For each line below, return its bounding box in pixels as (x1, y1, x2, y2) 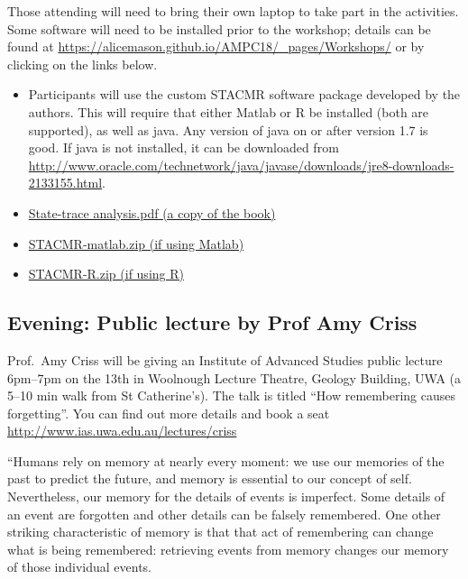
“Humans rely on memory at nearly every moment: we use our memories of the (7, 451, 445, 470)
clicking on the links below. (7, 54, 158, 73)
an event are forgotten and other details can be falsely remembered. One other (7, 504, 441, 523)
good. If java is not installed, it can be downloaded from (28, 138, 339, 157)
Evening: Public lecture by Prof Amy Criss (7, 308, 418, 336)
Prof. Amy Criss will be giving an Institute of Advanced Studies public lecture (7, 350, 443, 369)
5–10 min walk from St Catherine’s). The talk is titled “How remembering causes (7, 386, 456, 405)
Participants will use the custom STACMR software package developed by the (28, 85, 461, 104)
